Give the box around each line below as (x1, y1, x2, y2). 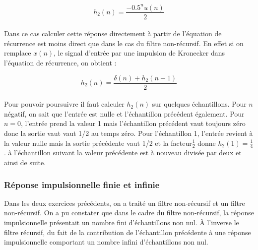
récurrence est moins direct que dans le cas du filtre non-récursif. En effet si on (4, 38, 244, 48)
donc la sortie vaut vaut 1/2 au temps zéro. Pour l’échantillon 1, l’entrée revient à (4, 127, 253, 138)
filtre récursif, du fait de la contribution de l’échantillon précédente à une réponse (4, 227, 251, 237)
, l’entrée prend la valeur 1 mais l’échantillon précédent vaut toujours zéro (21, 118, 246, 128)
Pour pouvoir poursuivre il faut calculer (4, 99, 125, 109)
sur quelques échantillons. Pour (152, 99, 247, 109)
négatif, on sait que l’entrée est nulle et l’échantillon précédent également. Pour (4, 108, 245, 119)
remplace (4, 48, 31, 58)
